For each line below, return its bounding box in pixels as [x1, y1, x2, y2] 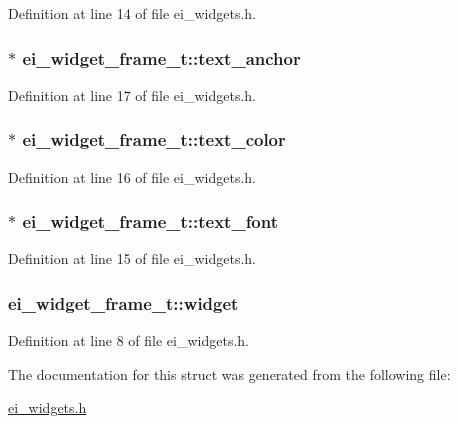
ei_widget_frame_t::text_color [22, 127, 286, 152]
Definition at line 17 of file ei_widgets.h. [8, 84, 257, 105]
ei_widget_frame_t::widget [8, 290, 239, 315]
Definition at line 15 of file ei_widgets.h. [8, 248, 257, 269]
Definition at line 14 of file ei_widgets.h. [8, 3, 257, 23]
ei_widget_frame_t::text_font [22, 209, 279, 234]
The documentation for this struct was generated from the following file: [8, 363, 451, 384]
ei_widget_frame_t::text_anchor [22, 45, 301, 70]
